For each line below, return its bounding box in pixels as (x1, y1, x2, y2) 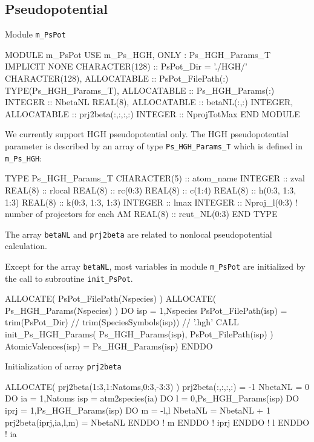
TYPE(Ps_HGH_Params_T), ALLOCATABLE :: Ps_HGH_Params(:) (5, 83, 275, 96)
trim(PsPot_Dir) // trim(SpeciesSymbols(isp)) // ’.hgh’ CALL (5, 316, 239, 328)
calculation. (5, 239, 48, 252)
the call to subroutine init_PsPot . (5, 271, 133, 284)
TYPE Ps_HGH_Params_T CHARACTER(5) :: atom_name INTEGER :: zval (5, 172, 305, 184)
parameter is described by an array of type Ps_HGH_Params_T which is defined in (5, 140, 303, 152)
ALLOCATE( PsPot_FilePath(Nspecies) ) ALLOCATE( (5, 292, 217, 305)
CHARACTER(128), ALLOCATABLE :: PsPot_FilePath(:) (5, 72, 229, 85)
